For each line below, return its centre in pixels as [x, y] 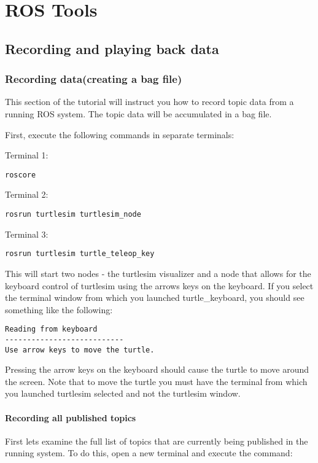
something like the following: [59, 309]
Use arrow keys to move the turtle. [80, 350]
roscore [21, 175]
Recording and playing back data [112, 48]
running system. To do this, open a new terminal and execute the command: [149, 453]
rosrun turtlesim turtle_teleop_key [80, 254]
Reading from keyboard [51, 329]
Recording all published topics [71, 417]
